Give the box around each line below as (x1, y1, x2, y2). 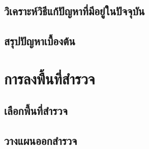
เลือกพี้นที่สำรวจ (4, 103, 68, 118)
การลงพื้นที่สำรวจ (4, 68, 95, 88)
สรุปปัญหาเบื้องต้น (4, 33, 75, 49)
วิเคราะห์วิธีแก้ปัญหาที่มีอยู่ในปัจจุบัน (4, 3, 145, 19)
